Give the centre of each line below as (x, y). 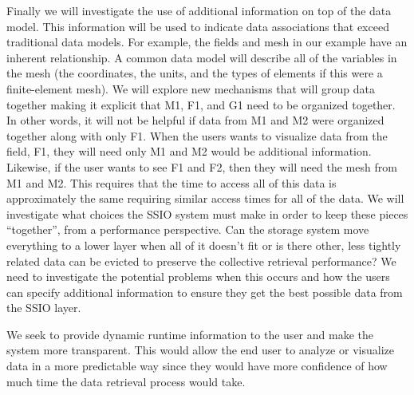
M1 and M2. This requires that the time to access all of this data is (172, 182)
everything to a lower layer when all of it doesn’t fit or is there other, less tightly (204, 245)
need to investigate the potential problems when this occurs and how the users (198, 276)
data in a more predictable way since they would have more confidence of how (197, 366)
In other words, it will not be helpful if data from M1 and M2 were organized (195, 120)
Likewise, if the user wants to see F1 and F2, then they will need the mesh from (202, 166)
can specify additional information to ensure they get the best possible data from (205, 292)
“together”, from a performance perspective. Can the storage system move (188, 229)
